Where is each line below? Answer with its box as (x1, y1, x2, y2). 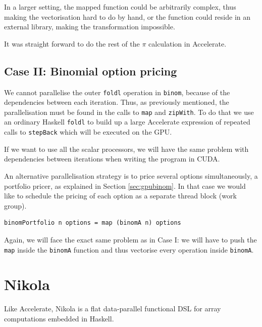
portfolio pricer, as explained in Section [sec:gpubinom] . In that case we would (4, 180, 246, 191)
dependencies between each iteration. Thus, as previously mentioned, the (4, 97, 229, 107)
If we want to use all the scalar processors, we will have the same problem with (4, 143, 249, 154)
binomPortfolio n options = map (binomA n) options (4, 219, 181, 227)
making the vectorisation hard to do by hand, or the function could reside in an (4, 11, 251, 22)
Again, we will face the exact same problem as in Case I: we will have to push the (4, 234, 257, 244)
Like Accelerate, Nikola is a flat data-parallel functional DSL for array (4, 303, 221, 314)
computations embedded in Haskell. (4, 313, 114, 323)
